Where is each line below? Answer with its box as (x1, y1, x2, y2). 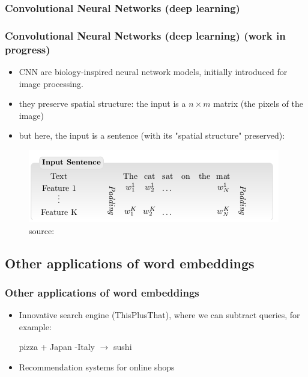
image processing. (19, 77, 83, 89)
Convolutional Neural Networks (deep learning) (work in (5, 28, 286, 43)
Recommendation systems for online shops (19, 360, 175, 373)
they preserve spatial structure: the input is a (19, 97, 186, 110)
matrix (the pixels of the (213, 97, 303, 110)
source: (29, 224, 55, 237)
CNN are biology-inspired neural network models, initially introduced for (19, 65, 288, 77)
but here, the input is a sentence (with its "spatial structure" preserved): (19, 129, 285, 142)
